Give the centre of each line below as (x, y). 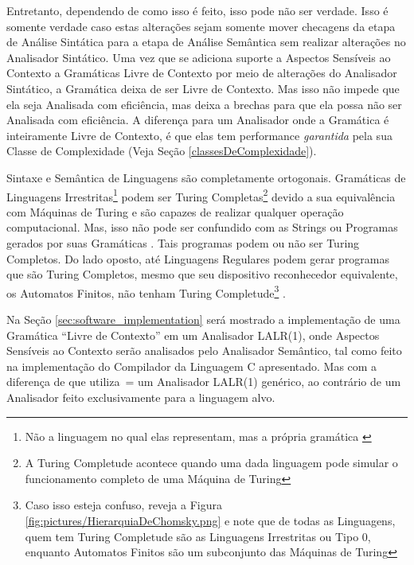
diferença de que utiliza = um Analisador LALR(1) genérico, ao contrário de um (204, 382)
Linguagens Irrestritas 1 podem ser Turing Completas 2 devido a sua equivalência (201, 195)
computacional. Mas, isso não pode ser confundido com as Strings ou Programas (202, 227)
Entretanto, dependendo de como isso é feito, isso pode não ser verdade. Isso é (197, 10)
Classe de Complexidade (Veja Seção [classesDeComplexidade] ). (162, 151)
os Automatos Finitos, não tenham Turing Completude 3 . (146, 291)
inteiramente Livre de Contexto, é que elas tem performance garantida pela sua (199, 135)
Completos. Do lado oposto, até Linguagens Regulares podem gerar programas (198, 258)
